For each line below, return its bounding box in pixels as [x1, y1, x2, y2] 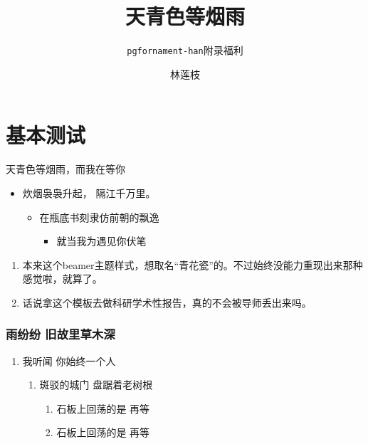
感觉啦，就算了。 [22, 271, 102, 286]
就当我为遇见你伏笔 [56, 233, 147, 248]
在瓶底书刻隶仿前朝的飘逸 [39, 209, 159, 224]
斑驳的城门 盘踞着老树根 [39, 377, 153, 392]
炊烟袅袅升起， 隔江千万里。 [22, 185, 156, 200]
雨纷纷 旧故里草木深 [6, 325, 115, 343]
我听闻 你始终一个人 [22, 353, 116, 368]
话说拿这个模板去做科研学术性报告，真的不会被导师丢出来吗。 [22, 295, 312, 310]
